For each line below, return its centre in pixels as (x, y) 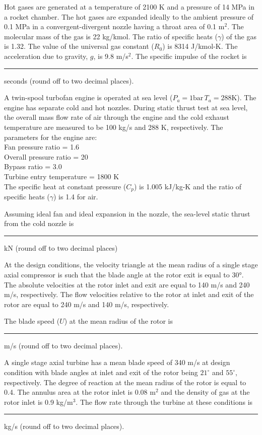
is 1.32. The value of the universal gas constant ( (79, 46)
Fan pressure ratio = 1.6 (42, 147)
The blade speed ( (32, 321)
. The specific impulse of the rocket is (189, 56)
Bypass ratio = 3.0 (33, 166)
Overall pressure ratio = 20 (46, 156)
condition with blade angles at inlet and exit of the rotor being (101, 372)
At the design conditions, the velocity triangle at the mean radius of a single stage (131, 265)
